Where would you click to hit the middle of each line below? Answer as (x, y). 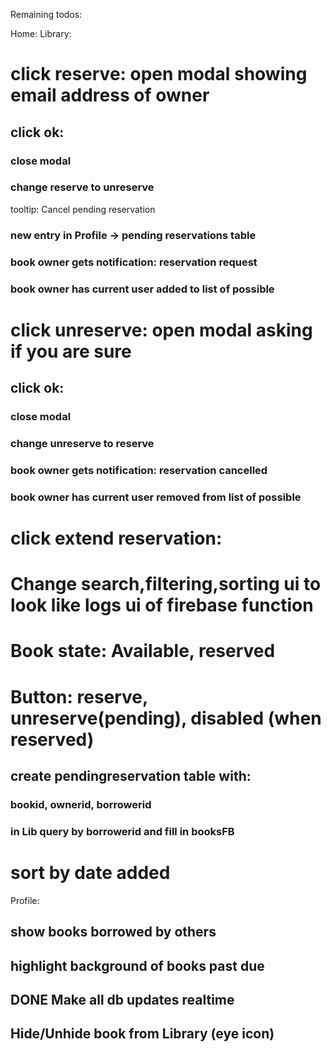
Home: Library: (41, 33)
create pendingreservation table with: (131, 775)
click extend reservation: (116, 538)
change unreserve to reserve (82, 443)
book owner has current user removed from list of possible (156, 497)
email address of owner (110, 95)
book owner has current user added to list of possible (142, 289)
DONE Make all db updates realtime (122, 999)
